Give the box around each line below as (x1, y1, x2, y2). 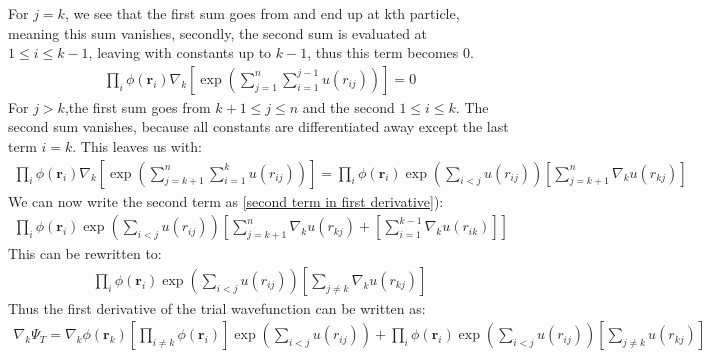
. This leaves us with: (72, 136, 202, 156)
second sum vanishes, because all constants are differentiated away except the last (8, 116, 509, 137)
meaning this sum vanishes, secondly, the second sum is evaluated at (8, 22, 428, 43)
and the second (302, 96, 395, 117)
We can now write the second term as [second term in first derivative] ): (8, 190, 444, 211)
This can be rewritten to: (8, 243, 162, 264)
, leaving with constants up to (88, 42, 272, 63)
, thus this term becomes (307, 42, 459, 63)
